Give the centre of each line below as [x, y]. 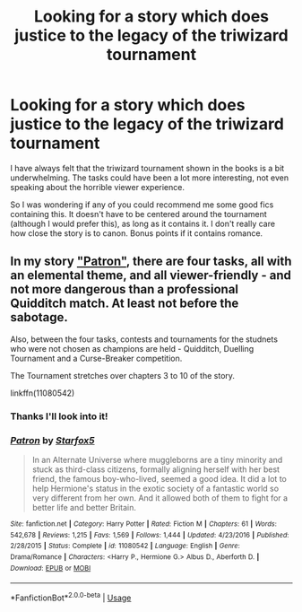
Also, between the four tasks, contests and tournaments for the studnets [144, 339]
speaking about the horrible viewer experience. [97, 187]
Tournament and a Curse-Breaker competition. [96, 358]
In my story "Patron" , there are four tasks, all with [151, 262]
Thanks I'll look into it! [59, 416]
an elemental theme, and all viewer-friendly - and [151, 275]
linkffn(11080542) [43, 393]
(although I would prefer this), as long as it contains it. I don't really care [143, 223]
